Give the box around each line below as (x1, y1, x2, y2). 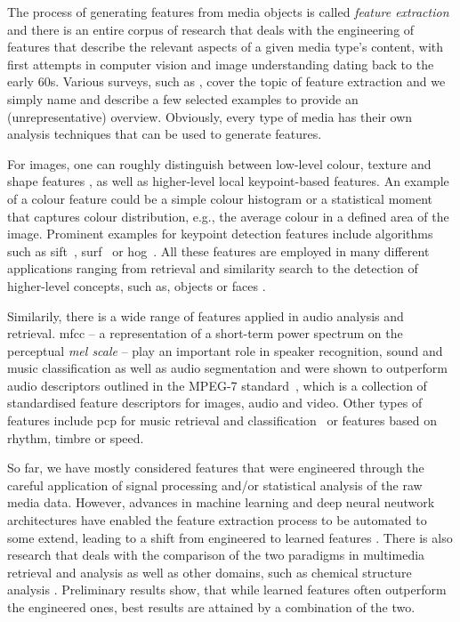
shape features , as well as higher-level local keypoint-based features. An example (7, 172, 449, 190)
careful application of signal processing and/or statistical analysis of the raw (7, 475, 423, 494)
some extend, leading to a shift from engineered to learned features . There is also (7, 528, 453, 546)
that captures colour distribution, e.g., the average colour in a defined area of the (7, 206, 449, 225)
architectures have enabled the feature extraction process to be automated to (7, 511, 427, 529)
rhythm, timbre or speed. (7, 428, 144, 447)
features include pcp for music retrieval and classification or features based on (7, 411, 437, 430)
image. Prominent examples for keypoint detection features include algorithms (7, 224, 433, 243)
